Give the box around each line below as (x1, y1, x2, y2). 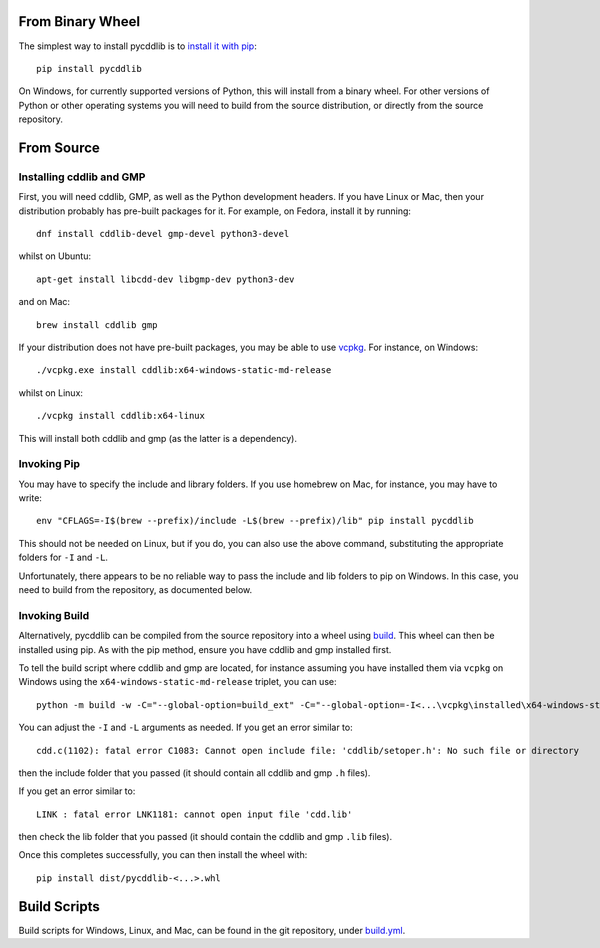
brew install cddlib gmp (36, 319, 158, 330)
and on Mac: (18, 296, 70, 308)
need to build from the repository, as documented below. (18, 584, 253, 596)
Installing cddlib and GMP (18, 170, 146, 184)
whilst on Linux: (18, 386, 84, 399)
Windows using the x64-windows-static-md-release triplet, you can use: (18, 676, 337, 688)
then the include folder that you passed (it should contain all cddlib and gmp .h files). (18, 766, 371, 779)
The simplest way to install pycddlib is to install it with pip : (18, 40, 257, 52)
